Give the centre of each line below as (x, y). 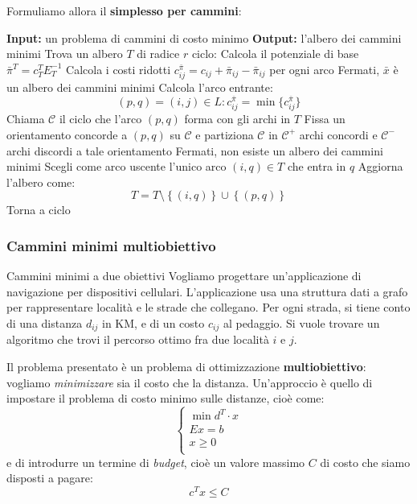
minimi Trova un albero (65, 54)
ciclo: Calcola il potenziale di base (275, 54)
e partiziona (225, 134)
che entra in (317, 166)
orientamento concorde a (67, 134)
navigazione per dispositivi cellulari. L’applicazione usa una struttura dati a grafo (207, 291)
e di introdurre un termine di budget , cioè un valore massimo (156, 462)
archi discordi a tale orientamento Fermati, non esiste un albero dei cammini (195, 150)
